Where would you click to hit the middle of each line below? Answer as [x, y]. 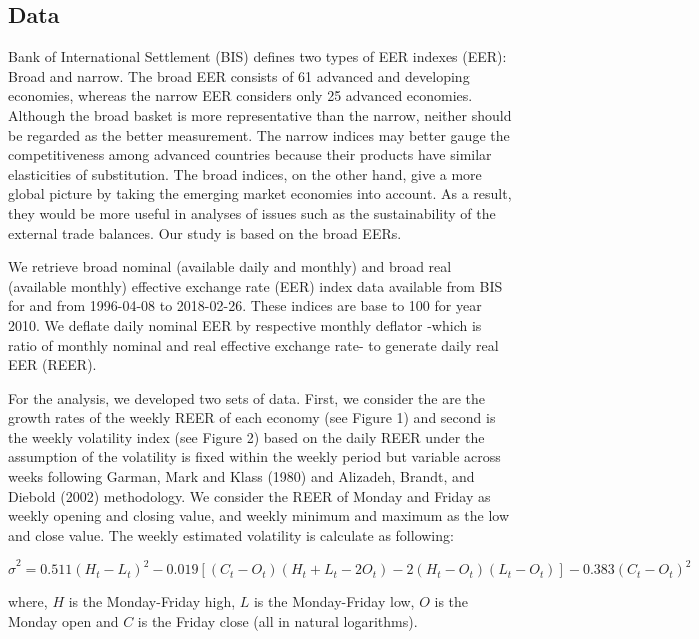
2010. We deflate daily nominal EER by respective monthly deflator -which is [245, 324]
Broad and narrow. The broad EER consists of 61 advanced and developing [239, 75]
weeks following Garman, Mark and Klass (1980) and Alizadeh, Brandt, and [241, 476]
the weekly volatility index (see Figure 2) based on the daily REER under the [246, 436]
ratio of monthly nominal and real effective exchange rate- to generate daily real [253, 344]
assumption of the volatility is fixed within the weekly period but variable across [254, 456]
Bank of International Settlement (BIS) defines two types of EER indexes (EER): [257, 56]
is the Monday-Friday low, [334, 601]
